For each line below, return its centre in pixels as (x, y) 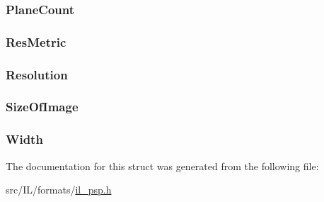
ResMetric (36, 41)
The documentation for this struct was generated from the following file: (162, 165)
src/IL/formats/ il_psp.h (59, 190)
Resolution (37, 74)
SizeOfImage (42, 107)
